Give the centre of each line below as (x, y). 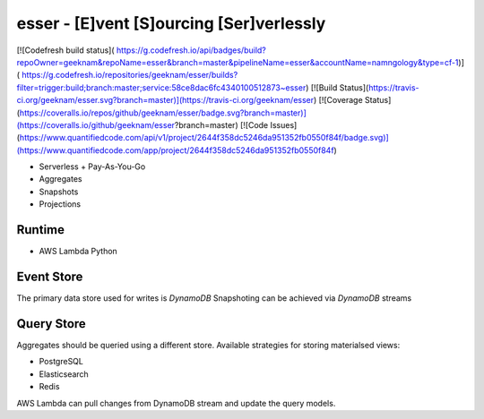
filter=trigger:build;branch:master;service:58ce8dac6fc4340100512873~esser (161, 87)
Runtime (40, 230)
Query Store (52, 324)
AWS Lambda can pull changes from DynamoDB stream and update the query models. (176, 403)
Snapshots (59, 192)
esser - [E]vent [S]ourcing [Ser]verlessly (171, 23)
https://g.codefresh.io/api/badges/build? (191, 50)
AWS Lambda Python (78, 252)
